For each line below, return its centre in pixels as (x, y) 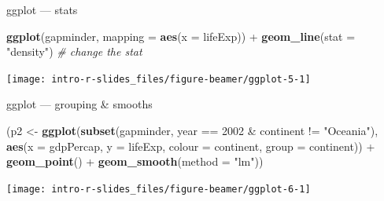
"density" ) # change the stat (74, 51)
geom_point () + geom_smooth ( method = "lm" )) (135, 161)
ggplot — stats (42, 9)
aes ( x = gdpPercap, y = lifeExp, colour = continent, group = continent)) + (191, 146)
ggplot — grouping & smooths (79, 104)
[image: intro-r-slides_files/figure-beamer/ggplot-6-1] (159, 189)
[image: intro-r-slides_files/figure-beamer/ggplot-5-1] (159, 79)
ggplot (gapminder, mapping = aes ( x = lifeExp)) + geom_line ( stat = (181, 36)
